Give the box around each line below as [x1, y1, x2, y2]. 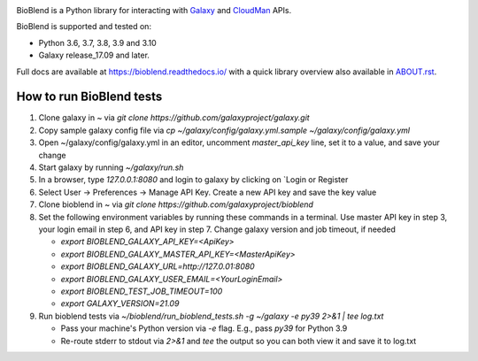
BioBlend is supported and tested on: [16, 21, 152, 32]
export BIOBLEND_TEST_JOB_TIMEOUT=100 [60, 286, 223, 296]
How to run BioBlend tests [16, 89, 163, 104]
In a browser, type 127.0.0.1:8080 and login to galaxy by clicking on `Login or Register [38, 174, 349, 185]
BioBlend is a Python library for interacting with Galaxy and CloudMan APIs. [16, 5, 292, 15]
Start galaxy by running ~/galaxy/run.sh [38, 162, 184, 173]
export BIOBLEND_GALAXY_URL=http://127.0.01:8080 [60, 261, 256, 272]
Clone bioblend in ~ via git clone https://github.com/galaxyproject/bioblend [38, 199, 314, 210]
